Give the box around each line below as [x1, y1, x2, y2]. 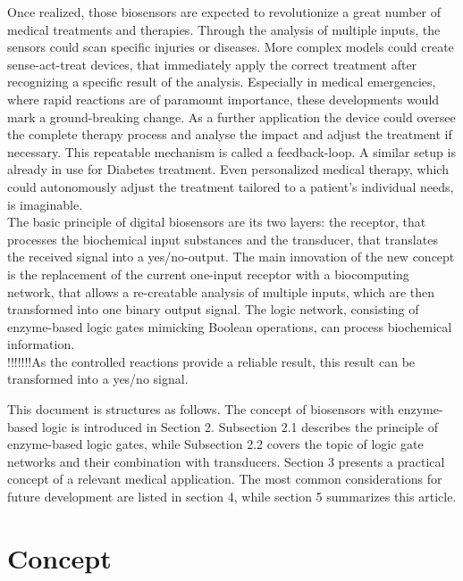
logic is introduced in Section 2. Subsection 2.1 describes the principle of [41, 417, 438, 436]
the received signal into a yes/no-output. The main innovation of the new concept [7, 247, 455, 266]
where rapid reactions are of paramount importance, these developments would [7, 89, 440, 108]
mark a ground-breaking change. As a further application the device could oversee [7, 107, 456, 126]
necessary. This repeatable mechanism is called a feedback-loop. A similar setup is [7, 142, 456, 161]
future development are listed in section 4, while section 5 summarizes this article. [7, 487, 457, 506]
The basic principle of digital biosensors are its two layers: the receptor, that [7, 212, 426, 231]
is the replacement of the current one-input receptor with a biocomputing [7, 264, 409, 283]
